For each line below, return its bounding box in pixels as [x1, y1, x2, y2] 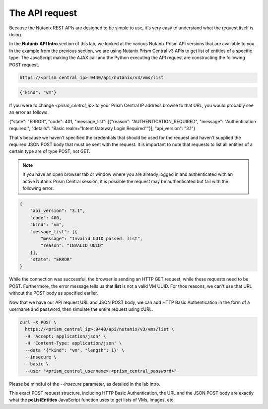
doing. [9, 31, 22, 37]
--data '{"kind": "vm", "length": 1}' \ [25, 347, 125, 353]
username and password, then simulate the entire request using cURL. [9, 306, 153, 312]
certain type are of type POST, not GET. [9, 148, 90, 154]
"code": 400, [30, 215, 62, 220]
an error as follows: [9, 109, 49, 115]
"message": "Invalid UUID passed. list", [40, 236, 143, 241]
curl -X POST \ [19, 319, 57, 325]
